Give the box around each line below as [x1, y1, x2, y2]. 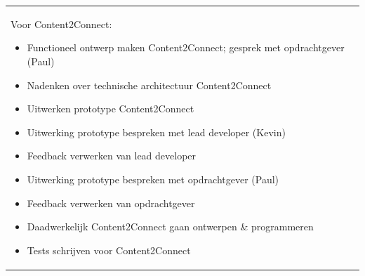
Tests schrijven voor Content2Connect [27, 242, 191, 257]
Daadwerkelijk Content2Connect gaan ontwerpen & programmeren [27, 219, 314, 234]
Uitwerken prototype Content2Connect [27, 101, 194, 116]
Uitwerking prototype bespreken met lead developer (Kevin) [27, 124, 286, 139]
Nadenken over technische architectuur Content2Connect [27, 77, 272, 92]
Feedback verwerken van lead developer [27, 148, 197, 163]
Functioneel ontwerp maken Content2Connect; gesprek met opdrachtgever [27, 40, 345, 55]
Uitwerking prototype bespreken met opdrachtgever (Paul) [27, 171, 279, 186]
